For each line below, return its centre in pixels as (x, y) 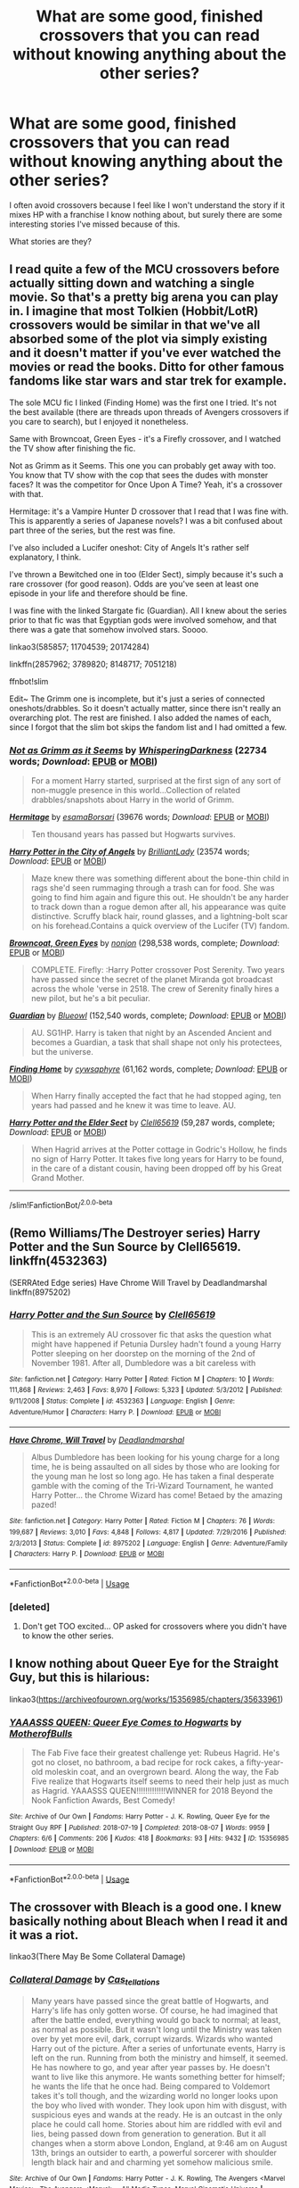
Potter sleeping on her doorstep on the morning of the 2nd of (143, 1353)
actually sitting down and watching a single (132, 283)
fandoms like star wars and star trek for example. (148, 381)
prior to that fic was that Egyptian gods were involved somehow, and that (143, 620)
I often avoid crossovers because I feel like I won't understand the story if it (147, 205)
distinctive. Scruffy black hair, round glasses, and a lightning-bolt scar (159, 916)
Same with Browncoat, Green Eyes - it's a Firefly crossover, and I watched (145, 438)
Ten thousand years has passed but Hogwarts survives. (133, 834)
